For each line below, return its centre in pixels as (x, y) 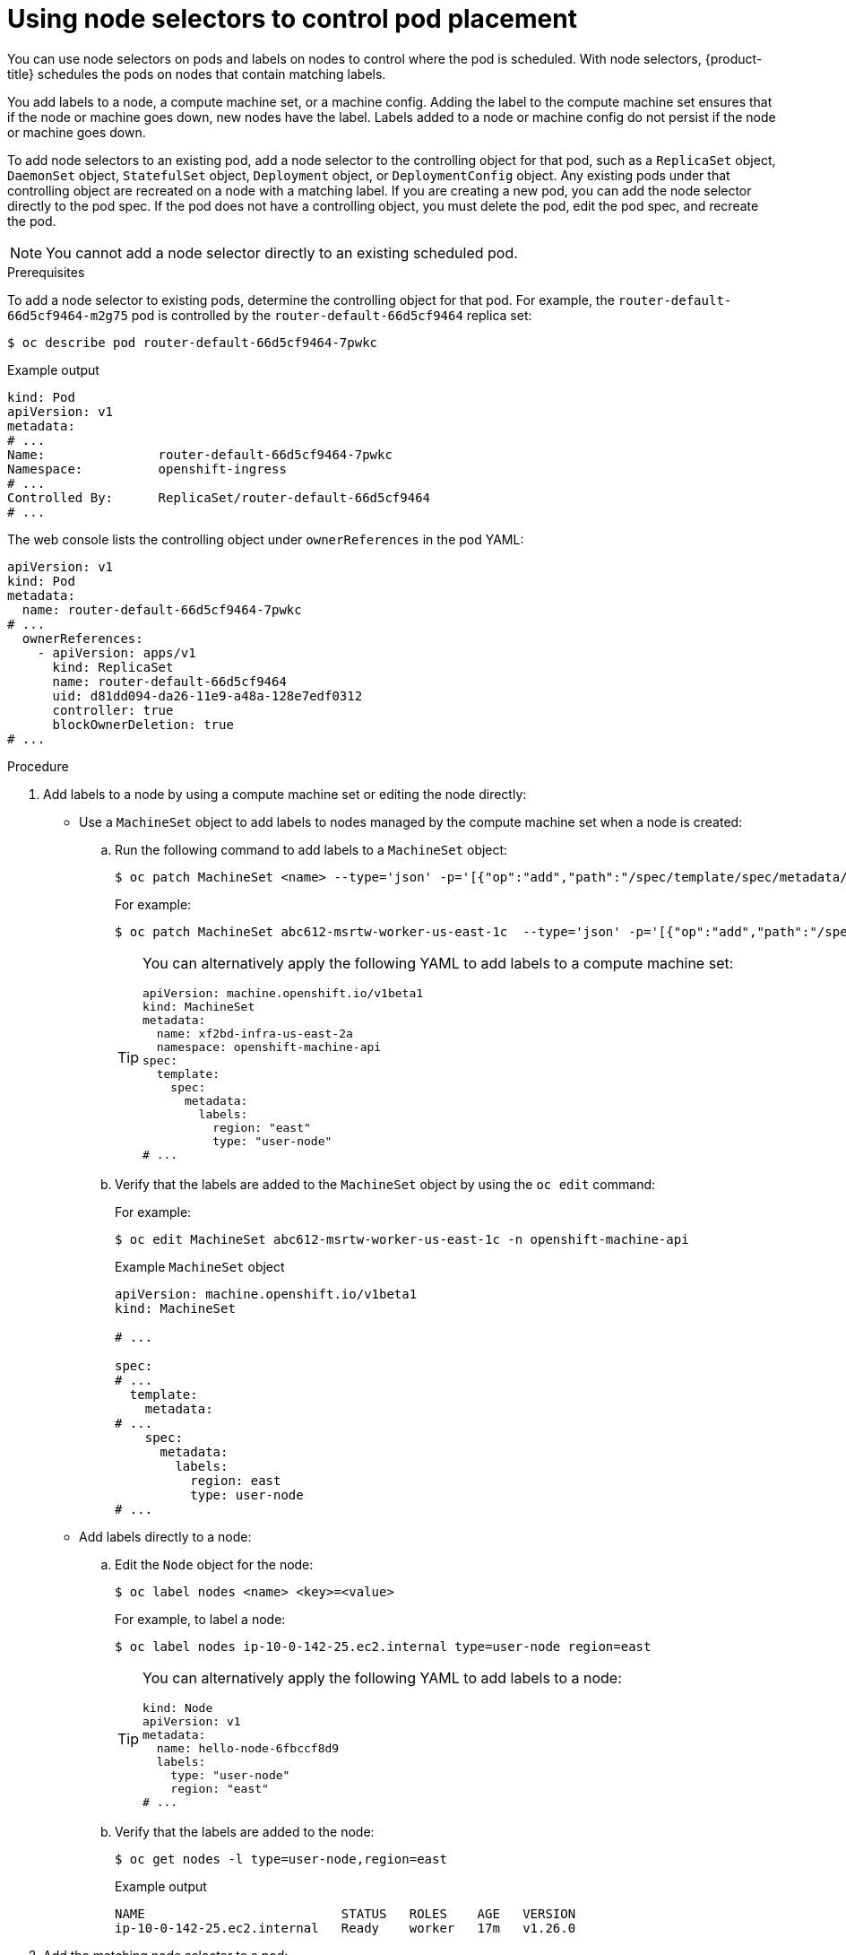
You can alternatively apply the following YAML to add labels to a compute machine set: (438, 963)
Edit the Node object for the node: (214, 1564)
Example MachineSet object (200, 1266)
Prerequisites (46, 272)
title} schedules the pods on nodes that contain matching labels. (197, 74)
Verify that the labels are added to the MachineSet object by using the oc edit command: (385, 1184)
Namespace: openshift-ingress (147, 469)
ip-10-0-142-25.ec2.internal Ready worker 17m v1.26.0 (345, 1928)
